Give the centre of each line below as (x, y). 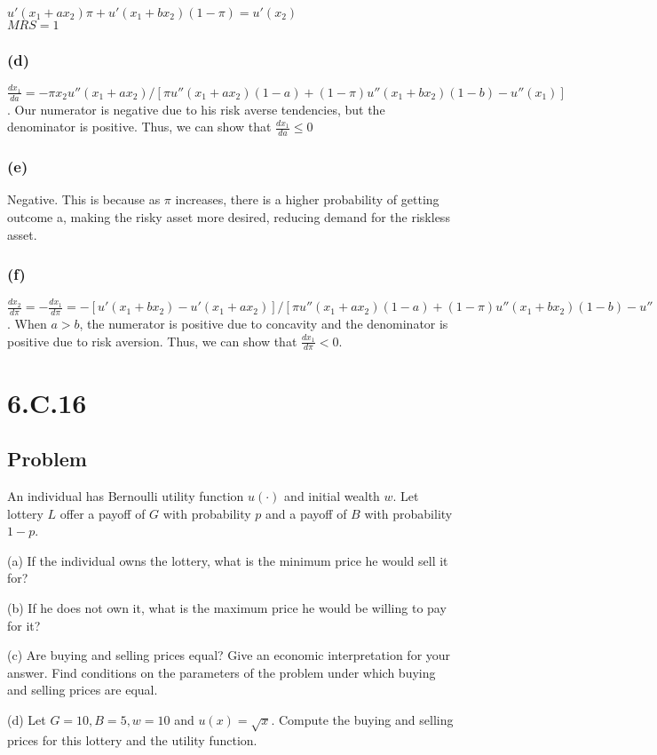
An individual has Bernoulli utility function (126, 495)
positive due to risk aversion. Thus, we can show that (152, 341)
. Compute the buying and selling (362, 719)
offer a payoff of (103, 513)
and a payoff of (306, 513)
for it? (24, 625)
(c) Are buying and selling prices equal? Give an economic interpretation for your (229, 655)
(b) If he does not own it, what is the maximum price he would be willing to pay (227, 607)
